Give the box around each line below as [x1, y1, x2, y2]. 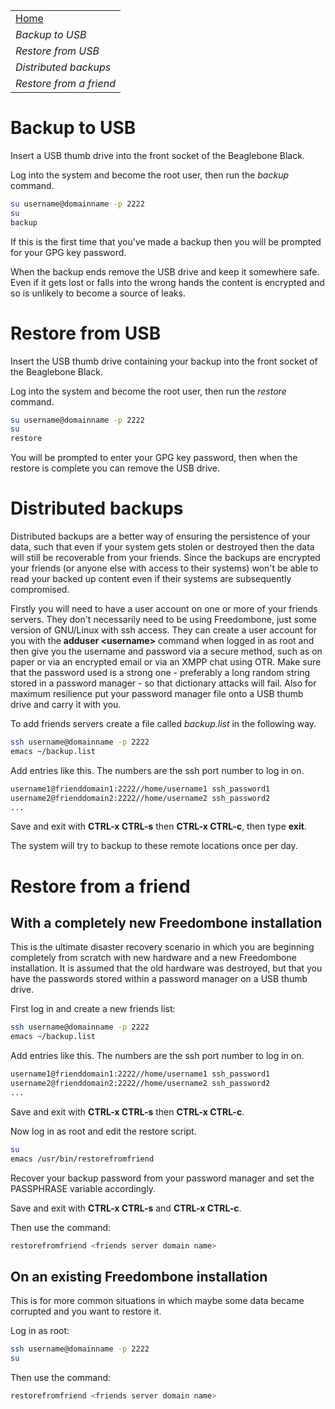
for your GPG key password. [10, 246, 127, 258]
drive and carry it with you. [10, 699, 122, 711]
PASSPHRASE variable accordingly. [10, 1182, 157, 1194]
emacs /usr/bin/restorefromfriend [10, 1154, 155, 1164]
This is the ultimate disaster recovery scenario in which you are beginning [10, 941, 315, 953]
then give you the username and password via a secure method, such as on [10, 645, 323, 658]
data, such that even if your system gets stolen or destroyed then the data [10, 541, 315, 553]
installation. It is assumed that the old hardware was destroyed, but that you [10, 962, 323, 974]
